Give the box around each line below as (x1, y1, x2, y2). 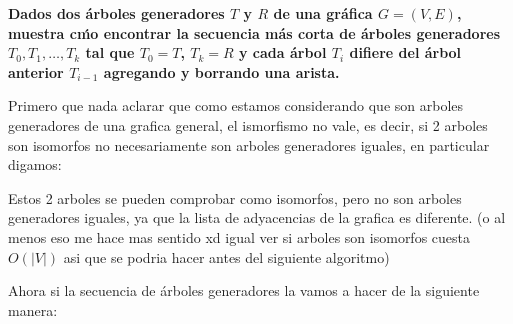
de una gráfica (273, 3, 373, 23)
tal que (85, 42, 135, 63)
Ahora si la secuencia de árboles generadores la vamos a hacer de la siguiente (8, 280, 480, 301)
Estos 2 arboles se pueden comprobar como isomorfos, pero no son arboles (8, 187, 462, 208)
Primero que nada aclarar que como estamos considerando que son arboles (8, 95, 464, 116)
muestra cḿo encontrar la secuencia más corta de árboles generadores (8, 22, 501, 43)
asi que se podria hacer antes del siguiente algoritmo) (63, 246, 390, 267)
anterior (8, 61, 64, 82)
